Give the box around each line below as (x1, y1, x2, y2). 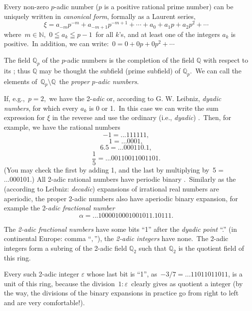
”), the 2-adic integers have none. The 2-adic (94, 233, 229, 243)
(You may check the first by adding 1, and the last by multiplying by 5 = (4, 164, 224, 174)
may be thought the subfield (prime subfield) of (39, 65, 181, 75)
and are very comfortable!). (4, 297, 85, 308)
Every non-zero (4, 1, 49, 11)
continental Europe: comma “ (4, 233, 91, 243)
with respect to (203, 54, 249, 65)
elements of (4, 76, 37, 86)
